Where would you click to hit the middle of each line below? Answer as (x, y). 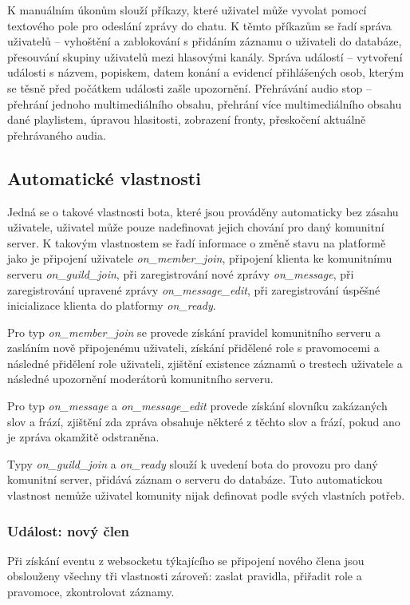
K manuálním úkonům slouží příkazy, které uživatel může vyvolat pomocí (187, 10)
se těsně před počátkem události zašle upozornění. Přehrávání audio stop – (189, 87)
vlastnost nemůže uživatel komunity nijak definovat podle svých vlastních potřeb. (206, 495)
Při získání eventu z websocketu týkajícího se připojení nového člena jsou (186, 560)
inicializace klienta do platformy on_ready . (112, 305)
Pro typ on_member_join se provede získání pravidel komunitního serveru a (194, 332)
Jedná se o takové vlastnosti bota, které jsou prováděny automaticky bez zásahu (203, 211)
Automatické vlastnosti (104, 178)
